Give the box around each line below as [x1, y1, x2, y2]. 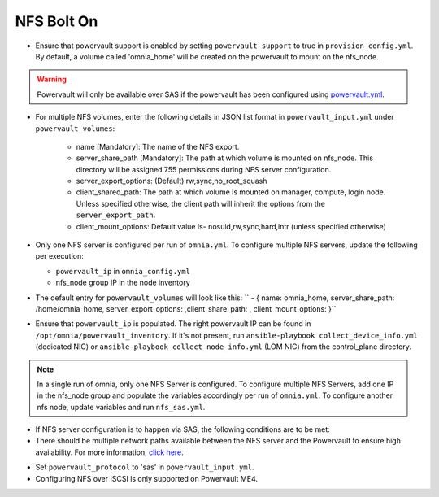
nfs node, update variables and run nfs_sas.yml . [37, 402, 206, 412]
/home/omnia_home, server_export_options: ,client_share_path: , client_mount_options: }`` [35, 303, 337, 313]
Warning [37, 74, 67, 85]
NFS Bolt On [15, 12, 98, 30]
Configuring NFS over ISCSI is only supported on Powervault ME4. [35, 473, 259, 483]
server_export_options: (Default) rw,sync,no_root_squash [76, 176, 267, 186]
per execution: [35, 251, 85, 261]
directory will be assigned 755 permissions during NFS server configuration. [76, 164, 332, 174]
